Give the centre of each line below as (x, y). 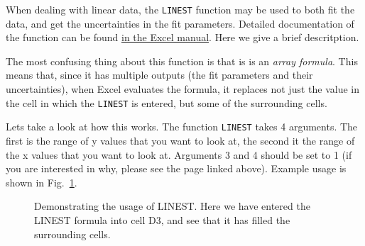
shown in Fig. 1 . (42, 182)
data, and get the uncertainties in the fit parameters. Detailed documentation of (180, 23)
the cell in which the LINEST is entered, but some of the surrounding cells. (167, 102)
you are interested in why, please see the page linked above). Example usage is (176, 168)
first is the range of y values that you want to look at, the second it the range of (180, 140)
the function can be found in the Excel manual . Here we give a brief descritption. (182, 37)
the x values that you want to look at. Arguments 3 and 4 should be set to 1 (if (179, 154)
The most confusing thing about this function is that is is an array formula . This (182, 61)
